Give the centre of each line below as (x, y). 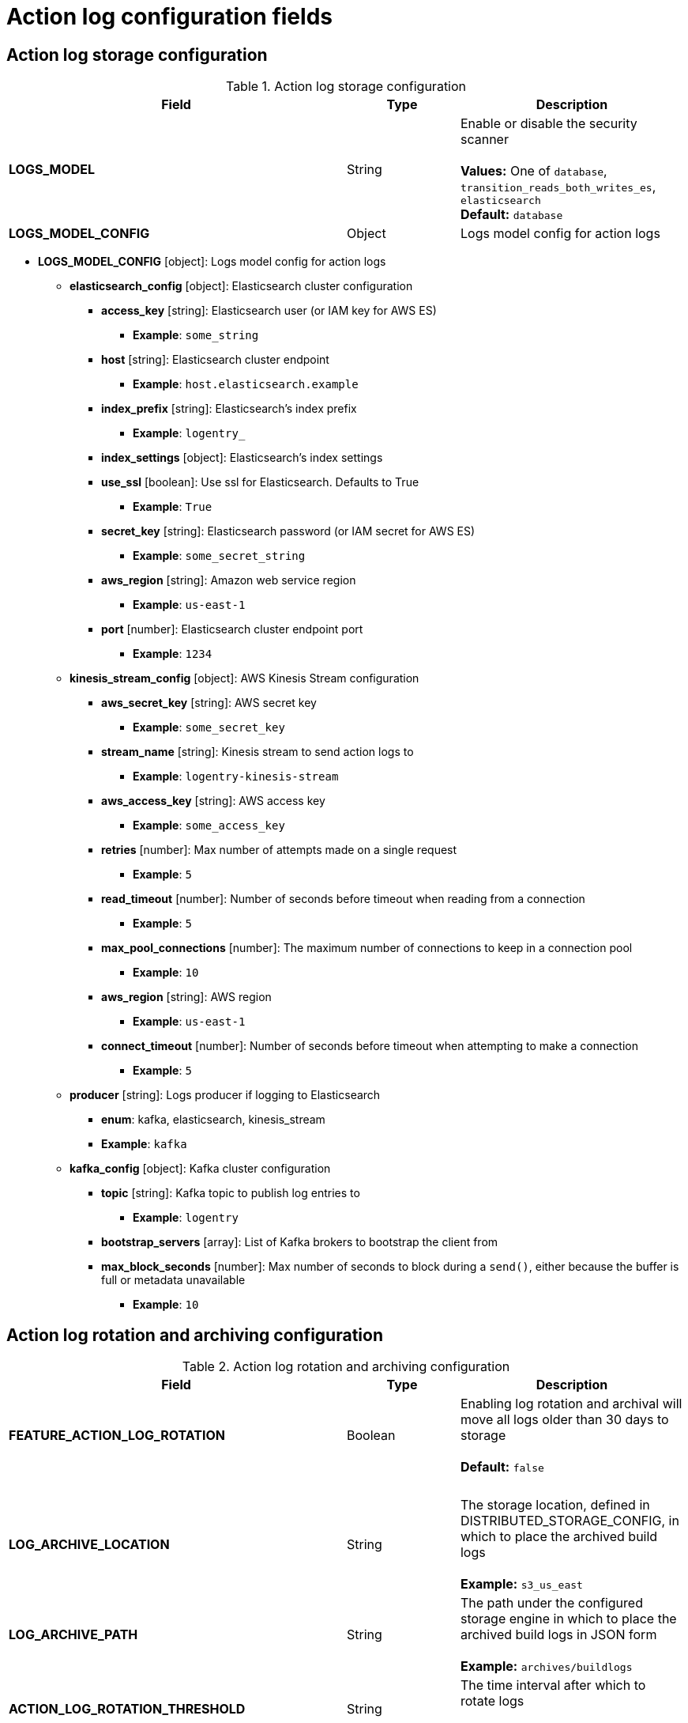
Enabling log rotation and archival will (571, 1404)
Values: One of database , (534, 171)
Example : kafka (144, 1144)
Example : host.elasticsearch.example (246, 384)
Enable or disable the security (549, 124)
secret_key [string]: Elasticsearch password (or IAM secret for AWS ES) (288, 531)
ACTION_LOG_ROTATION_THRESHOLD (127, 1709)
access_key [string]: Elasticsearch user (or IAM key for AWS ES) (269, 311)
